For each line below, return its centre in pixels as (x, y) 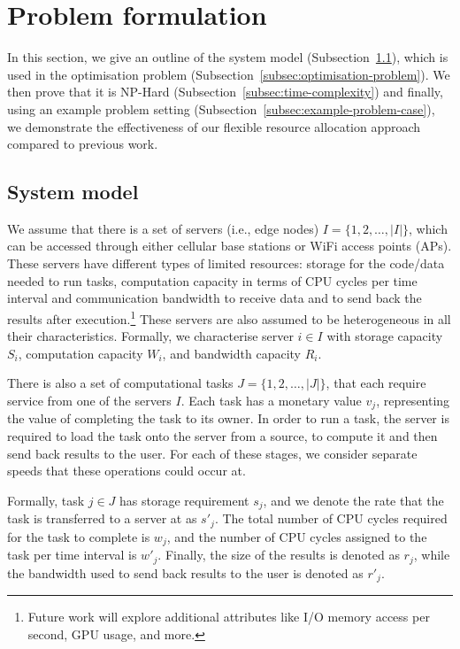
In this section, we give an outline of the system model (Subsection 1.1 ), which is (228, 57)
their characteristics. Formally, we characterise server (150, 336)
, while (432, 555)
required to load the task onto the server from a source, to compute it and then (222, 435)
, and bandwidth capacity (231, 353)
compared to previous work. (83, 144)
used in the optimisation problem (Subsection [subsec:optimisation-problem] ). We (229, 74)
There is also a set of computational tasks (120, 383)
